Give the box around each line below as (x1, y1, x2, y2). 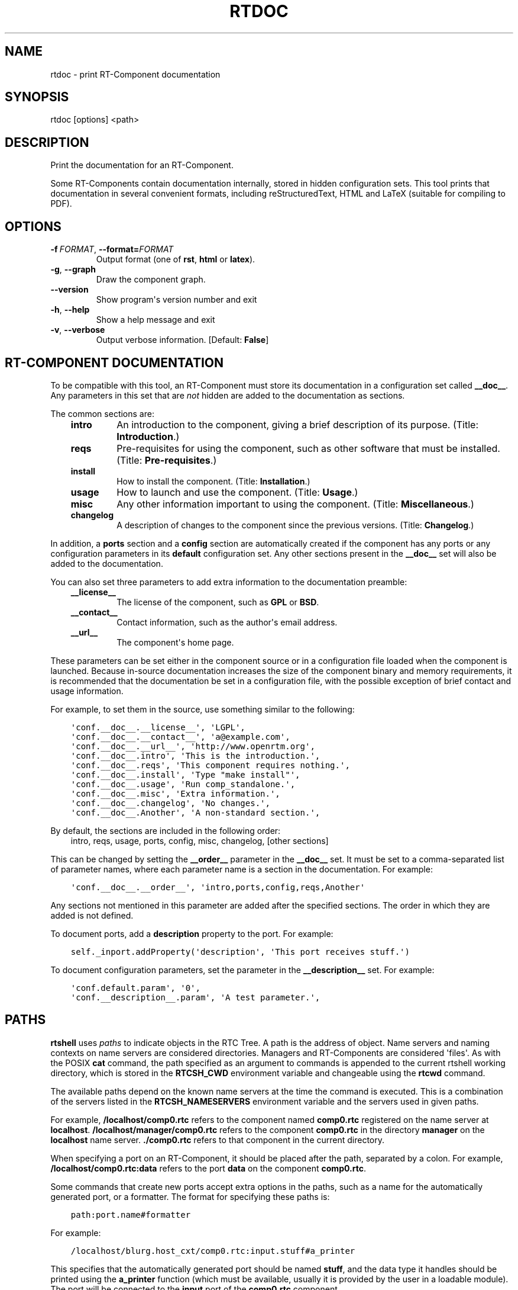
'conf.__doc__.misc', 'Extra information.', (70, 788, 280, 798)
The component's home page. (116, 637, 234, 647)
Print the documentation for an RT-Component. (50, 160, 234, 171)
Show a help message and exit (96, 315, 215, 325)
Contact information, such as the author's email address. (116, 617, 338, 627)
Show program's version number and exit (96, 294, 257, 305)
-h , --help (50, 304, 90, 315)
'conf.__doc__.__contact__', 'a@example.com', (70, 731, 290, 742)
